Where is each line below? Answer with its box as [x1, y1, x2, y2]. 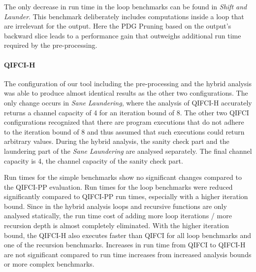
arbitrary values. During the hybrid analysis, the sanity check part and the [4, 136, 229, 146]
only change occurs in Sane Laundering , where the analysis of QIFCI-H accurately [4, 97, 252, 107]
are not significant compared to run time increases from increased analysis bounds [4, 249, 252, 259]
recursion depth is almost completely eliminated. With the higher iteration [4, 220, 229, 231]
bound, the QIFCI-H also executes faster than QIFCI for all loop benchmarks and [4, 230, 252, 240]
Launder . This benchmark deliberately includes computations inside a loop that [4, 11, 244, 21]
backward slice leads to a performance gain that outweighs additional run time [4, 30, 241, 40]
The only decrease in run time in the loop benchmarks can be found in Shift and [4, 1, 247, 11]
